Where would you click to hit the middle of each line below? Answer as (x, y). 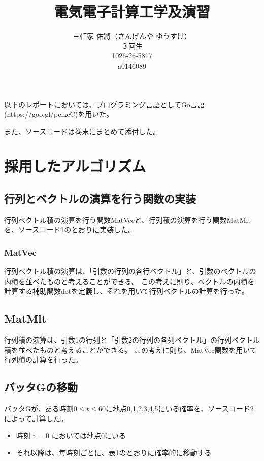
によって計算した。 (36, 418)
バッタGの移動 (41, 387)
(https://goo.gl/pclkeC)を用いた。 (59, 114)
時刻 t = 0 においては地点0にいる (71, 435)
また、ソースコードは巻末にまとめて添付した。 (82, 131)
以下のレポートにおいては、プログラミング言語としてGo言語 (104, 104)
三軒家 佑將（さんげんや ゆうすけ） (132, 36)
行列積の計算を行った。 (43, 360)
